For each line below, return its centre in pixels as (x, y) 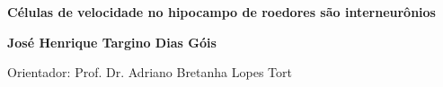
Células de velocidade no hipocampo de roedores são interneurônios (221, 12)
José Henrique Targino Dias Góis (112, 42)
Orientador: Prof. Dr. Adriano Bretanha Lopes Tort (150, 72)
